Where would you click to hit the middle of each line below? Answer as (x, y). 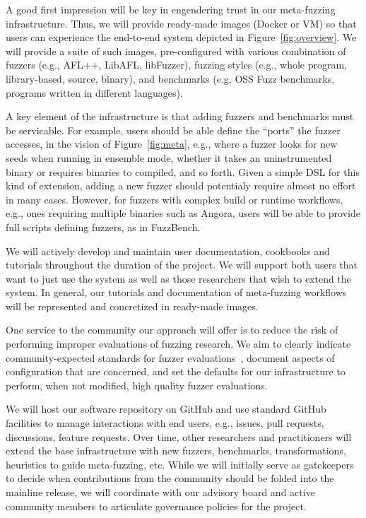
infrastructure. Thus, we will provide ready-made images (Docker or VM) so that (181, 23)
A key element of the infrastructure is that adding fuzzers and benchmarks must (180, 116)
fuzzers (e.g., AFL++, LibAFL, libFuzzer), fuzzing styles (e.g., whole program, (177, 65)
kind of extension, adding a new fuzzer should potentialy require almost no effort (181, 186)
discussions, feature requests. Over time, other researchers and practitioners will (179, 436)
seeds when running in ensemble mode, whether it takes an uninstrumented (169, 157)
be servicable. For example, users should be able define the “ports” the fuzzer (173, 130)
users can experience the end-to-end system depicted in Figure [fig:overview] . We (181, 37)
